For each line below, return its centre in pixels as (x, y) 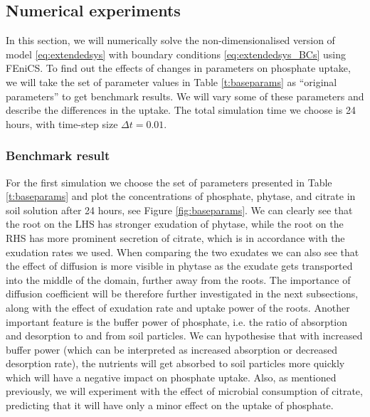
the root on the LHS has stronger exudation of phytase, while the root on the (175, 224)
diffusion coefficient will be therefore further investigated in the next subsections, (182, 294)
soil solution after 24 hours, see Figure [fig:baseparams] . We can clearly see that (179, 210)
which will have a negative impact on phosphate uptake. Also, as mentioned (171, 377)
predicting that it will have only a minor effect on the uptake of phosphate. (170, 405)
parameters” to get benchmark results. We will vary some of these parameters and (185, 96)
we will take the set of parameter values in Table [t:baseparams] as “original (171, 81)
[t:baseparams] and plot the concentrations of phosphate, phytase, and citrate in (181, 196)
